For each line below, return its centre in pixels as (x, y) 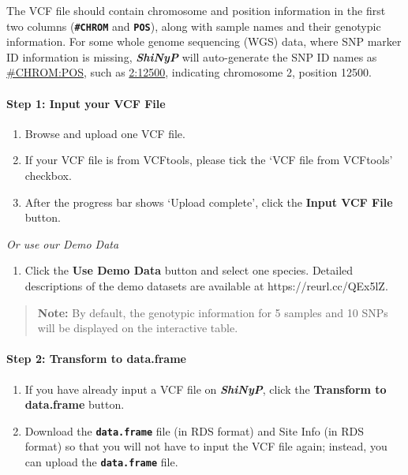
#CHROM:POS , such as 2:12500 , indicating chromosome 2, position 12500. (189, 72)
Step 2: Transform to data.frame (96, 359)
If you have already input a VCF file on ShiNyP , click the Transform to (206, 389)
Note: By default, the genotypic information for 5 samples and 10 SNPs (213, 312)
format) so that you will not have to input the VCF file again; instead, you (206, 446)
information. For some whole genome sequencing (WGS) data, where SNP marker (204, 41)
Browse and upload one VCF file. (105, 133)
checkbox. (48, 176)
